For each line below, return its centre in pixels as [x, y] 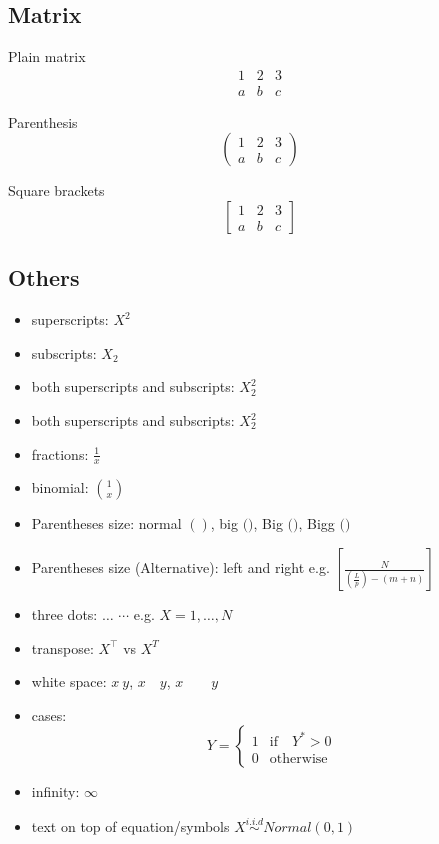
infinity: [55, 791]
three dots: [64, 614]
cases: [49, 714]
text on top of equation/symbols [130, 826]
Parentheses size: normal [106, 523]
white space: [69, 681]
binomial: [60, 487]
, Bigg [316, 523]
